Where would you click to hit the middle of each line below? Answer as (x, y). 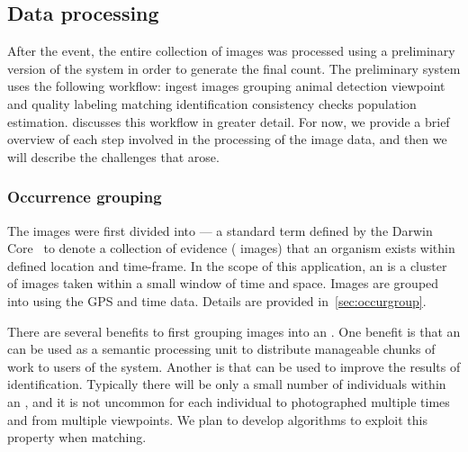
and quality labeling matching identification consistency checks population (212, 103)
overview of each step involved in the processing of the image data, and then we (227, 139)
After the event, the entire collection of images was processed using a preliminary (231, 51)
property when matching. (77, 437)
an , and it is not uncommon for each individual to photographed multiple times (229, 401)
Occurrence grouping (85, 197)
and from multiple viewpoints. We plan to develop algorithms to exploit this (218, 419)
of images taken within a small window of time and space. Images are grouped (223, 283)
